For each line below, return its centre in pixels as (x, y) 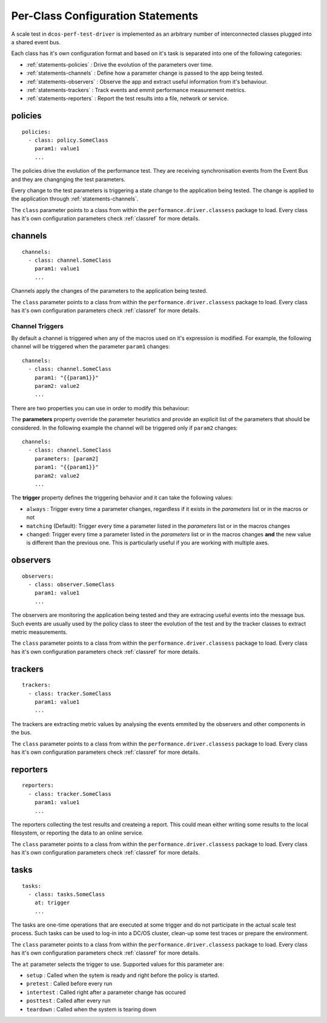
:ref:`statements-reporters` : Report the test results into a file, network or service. (127, 98)
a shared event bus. (36, 42)
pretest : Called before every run (69, 984)
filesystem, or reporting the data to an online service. (77, 833)
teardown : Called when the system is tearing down (91, 1009)
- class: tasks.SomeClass (67, 894)
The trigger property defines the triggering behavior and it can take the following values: (122, 498)
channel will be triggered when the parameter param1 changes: (91, 347)
